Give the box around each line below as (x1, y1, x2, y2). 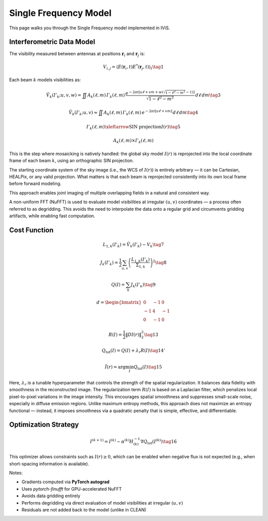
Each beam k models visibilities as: (9, 77, 81, 83)
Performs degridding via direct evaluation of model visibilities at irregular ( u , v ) (21, 500, 183, 506)
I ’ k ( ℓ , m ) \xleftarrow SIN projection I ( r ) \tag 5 (86, 124, 181, 131)
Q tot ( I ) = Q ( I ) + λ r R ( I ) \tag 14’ (102, 348, 165, 355)
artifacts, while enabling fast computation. (9, 213, 95, 219)
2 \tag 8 (152, 259, 167, 265)
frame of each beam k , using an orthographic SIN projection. (9, 158, 134, 164)
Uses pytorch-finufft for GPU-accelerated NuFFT (21, 486, 122, 492)
